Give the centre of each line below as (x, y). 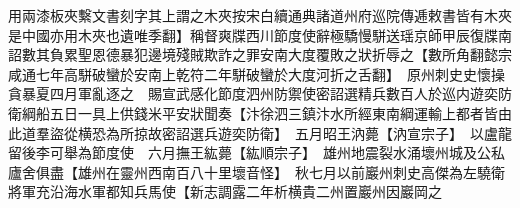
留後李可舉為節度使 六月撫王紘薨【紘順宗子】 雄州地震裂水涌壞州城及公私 (256, 152)
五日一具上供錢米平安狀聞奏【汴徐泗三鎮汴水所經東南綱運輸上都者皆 (273, 112)
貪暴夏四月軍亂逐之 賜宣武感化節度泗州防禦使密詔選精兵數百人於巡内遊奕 (253, 93)
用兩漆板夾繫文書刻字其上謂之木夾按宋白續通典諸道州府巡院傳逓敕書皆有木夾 (260, 15)
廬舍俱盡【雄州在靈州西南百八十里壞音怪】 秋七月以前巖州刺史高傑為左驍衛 (256, 171)
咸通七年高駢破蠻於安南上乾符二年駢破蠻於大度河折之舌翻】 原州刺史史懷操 (256, 73)
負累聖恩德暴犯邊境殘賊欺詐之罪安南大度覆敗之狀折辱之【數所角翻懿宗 (280, 54)
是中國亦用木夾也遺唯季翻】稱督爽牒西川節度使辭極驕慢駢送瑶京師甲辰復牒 (253, 34)
